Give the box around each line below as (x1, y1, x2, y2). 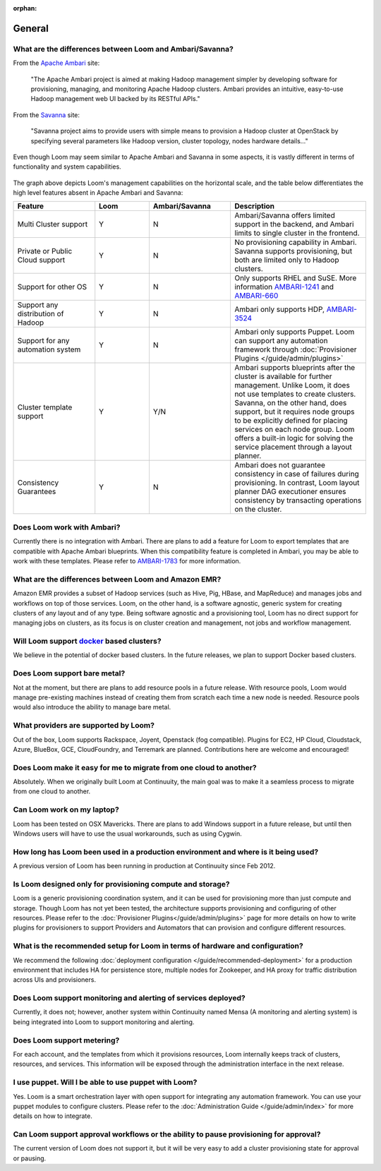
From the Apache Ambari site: (13, 59, 100, 67)
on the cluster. (234, 505, 282, 515)
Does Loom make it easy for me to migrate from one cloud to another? (13, 762, 257, 772)
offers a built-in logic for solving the (234, 433, 353, 443)
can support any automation (234, 336, 328, 346)
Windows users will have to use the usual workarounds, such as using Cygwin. (13, 829, 243, 838)
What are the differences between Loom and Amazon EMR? (13, 574, 222, 584)
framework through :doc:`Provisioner (234, 344, 357, 354)
